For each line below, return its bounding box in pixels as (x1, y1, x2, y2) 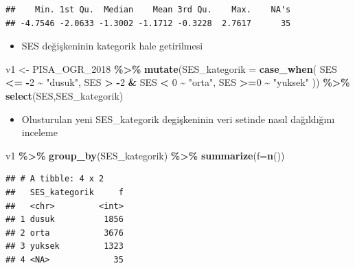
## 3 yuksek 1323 (5, 241, 124, 252)
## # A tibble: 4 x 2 (5, 174, 104, 184)
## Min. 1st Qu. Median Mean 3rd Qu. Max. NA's (5, 5, 291, 14)
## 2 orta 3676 (5, 227, 124, 238)
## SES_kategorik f (5, 187, 124, 197)
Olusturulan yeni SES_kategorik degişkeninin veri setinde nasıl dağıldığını (21, 111, 335, 126)
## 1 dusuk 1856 (5, 214, 124, 225)
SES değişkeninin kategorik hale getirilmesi (21, 38, 203, 53)
